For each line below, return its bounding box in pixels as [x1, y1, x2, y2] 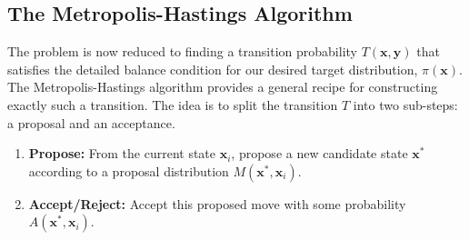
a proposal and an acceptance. [7, 113, 175, 132]
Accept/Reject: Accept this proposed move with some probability [28, 194, 406, 213]
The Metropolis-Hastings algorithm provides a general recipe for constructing [7, 77, 438, 96]
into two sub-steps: [353, 95, 458, 114]
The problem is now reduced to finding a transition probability [7, 42, 357, 61]
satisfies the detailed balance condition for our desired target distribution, [7, 59, 418, 78]
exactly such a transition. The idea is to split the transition [7, 95, 338, 114]
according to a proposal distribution [28, 161, 229, 180]
